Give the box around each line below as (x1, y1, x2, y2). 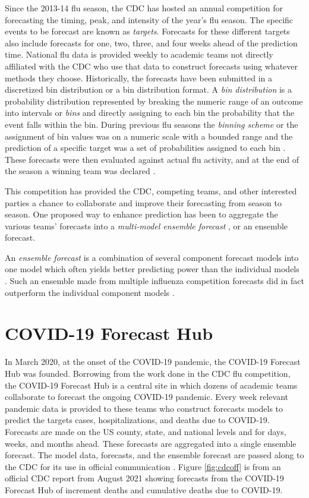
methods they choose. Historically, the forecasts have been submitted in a (5, 71, 273, 84)
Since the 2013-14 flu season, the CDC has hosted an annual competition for (5, 2, 283, 14)
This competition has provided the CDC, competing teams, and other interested (5, 184, 297, 197)
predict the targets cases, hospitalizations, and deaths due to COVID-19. (5, 414, 270, 426)
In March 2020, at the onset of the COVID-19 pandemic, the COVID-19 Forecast (5, 355, 301, 368)
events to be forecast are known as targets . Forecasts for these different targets (5, 25, 290, 37)
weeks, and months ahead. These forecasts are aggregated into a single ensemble (5, 437, 297, 449)
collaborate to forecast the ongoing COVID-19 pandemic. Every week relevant (5, 390, 288, 403)
